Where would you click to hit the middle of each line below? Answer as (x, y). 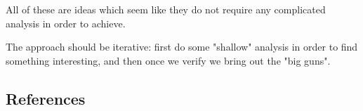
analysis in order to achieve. (66, 23)
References (46, 98)
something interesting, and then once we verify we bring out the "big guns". (168, 60)
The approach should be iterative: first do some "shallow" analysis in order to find (182, 47)
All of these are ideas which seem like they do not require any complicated (166, 9)
